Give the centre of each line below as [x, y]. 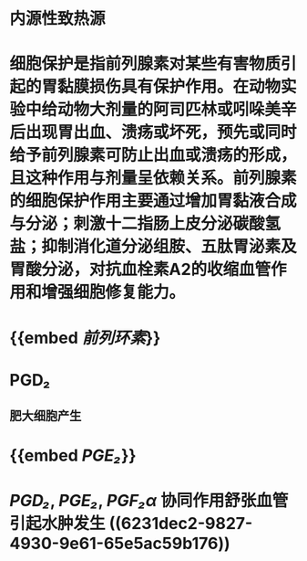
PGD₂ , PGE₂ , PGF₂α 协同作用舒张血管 [149, 500]
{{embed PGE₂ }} [73, 455]
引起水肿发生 [58, 523]
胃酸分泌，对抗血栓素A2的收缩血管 [140, 270]
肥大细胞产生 [46, 416]
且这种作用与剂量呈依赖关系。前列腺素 [153, 178]
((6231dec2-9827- [181, 523]
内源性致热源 [58, 19]
